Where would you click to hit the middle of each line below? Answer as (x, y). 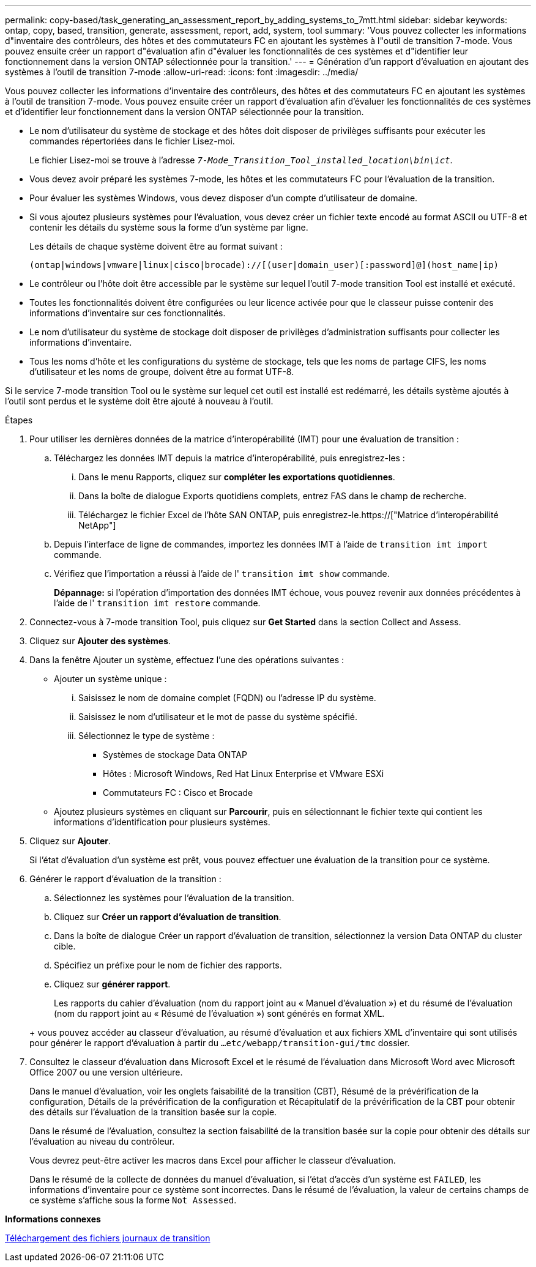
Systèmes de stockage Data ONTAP (175, 755)
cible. (65, 946)
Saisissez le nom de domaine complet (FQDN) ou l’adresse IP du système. (227, 698)
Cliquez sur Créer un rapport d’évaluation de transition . (168, 917)
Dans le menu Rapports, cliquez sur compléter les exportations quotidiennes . (237, 477)
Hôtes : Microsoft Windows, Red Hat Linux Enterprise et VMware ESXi (244, 774)
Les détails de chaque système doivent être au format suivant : (156, 246)
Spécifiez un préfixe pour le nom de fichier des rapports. (168, 965)
